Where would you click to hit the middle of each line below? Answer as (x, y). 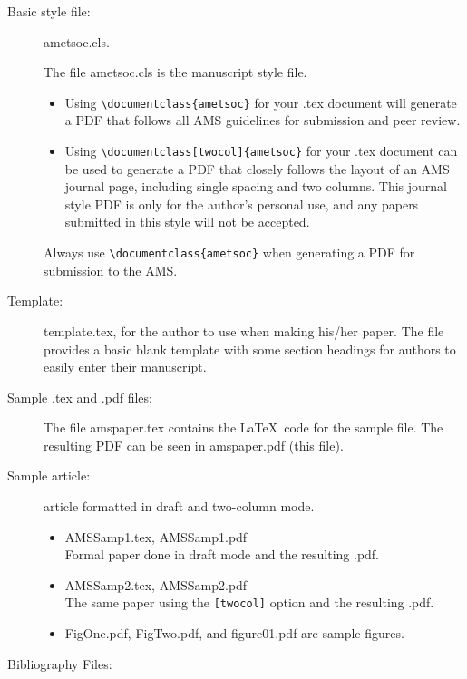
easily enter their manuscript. (125, 367)
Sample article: (49, 475)
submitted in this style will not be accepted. (187, 222)
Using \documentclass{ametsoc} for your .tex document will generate (261, 102)
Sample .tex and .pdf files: (80, 397)
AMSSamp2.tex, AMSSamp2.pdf (156, 584)
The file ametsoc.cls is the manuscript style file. (175, 72)
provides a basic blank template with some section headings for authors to (250, 349)
